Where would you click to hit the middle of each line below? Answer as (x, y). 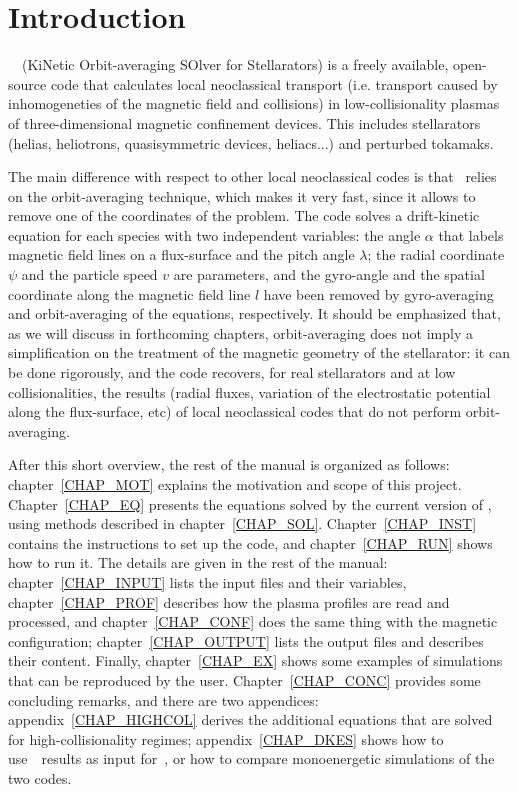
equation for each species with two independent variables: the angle (214, 234)
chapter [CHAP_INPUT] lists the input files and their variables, (207, 581)
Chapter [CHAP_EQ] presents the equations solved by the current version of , (250, 503)
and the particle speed (89, 274)
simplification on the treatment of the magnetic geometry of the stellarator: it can (259, 352)
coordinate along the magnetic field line (129, 293)
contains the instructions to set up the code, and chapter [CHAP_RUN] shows (250, 542)
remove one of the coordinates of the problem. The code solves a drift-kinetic (244, 215)
